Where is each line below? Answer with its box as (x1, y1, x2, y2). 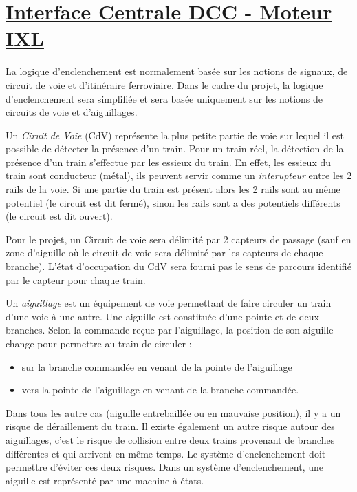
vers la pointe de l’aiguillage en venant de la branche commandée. (21, 382, 299, 397)
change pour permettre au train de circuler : (6, 336, 192, 350)
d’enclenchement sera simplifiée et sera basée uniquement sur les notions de (6, 91, 323, 105)
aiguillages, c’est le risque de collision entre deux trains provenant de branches (6, 432, 335, 447)
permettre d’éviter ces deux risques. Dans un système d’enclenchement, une (6, 460, 323, 474)
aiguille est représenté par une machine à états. (6, 473, 204, 487)
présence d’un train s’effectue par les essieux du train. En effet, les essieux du (6, 154, 332, 169)
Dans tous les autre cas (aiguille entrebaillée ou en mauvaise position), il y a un (6, 405, 341, 420)
